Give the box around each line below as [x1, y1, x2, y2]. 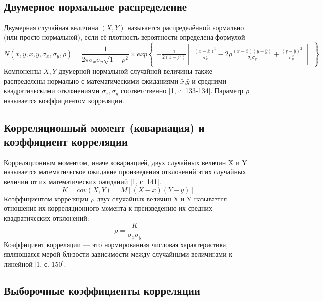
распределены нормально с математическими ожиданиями [4, 75, 179, 86]
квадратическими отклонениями [4, 85, 100, 96]
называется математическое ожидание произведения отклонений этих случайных [4, 167, 246, 177]
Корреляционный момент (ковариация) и [4, 119, 205, 134]
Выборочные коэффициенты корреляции [4, 283, 200, 298]
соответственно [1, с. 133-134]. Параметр [120, 85, 244, 96]
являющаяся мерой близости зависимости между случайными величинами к [4, 249, 233, 259]
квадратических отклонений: [4, 212, 89, 223]
